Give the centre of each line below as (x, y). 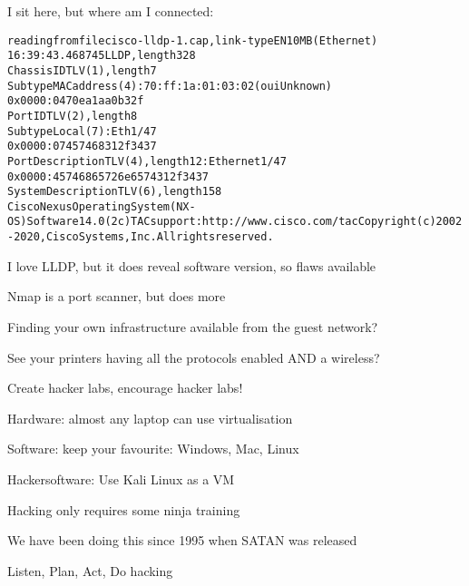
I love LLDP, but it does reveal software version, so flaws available (192, 265)
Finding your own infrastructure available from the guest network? (193, 326)
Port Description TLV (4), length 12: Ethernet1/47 (147, 161)
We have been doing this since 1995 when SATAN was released (182, 540)
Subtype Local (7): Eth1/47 (82, 131)
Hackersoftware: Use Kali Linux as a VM (121, 479)
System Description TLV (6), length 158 (115, 192)
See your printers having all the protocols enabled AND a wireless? (194, 357)
